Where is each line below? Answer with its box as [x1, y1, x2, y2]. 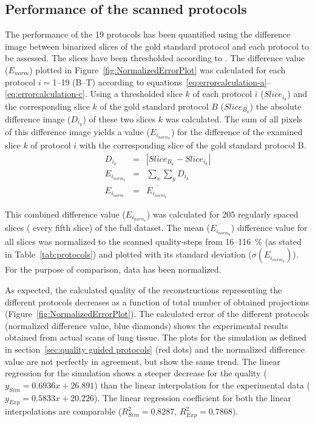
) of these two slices [83, 112, 156, 125]
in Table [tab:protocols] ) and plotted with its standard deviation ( [5, 248, 252, 261]
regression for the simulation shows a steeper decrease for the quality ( [5, 367, 267, 379]
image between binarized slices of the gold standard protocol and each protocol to [5, 39, 309, 52]
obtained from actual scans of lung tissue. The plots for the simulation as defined [5, 331, 307, 344]
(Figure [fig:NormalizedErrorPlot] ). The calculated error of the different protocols [5, 307, 310, 320]
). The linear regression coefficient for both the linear [94, 391, 291, 404]
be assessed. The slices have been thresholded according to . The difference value [5, 52, 305, 64]
